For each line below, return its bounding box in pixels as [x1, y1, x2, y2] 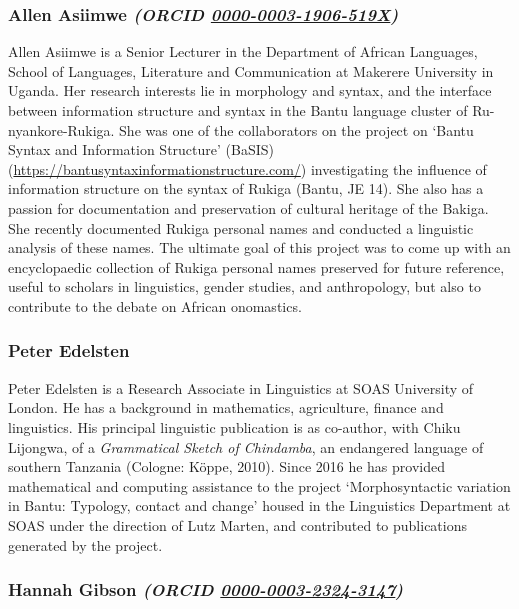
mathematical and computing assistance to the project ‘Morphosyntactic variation [8, 475, 511, 496]
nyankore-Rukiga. [8, 119, 115, 140]
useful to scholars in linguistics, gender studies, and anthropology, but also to [8, 276, 481, 297]
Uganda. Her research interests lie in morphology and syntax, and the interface [8, 80, 492, 101]
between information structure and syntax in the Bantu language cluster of [8, 100, 468, 120]
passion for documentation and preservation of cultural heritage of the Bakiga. [8, 197, 489, 218]
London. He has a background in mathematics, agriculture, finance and [8, 397, 444, 418]
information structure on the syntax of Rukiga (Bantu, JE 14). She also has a [8, 178, 484, 199]
